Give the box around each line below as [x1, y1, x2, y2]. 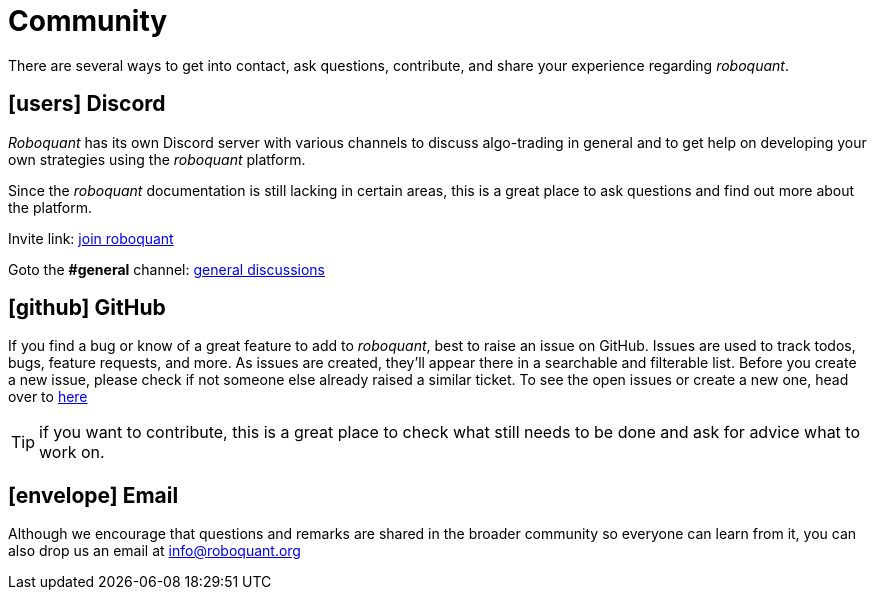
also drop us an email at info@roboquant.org [8, 542, 301, 560]
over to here [8, 388, 88, 406]
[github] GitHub [8, 295, 166, 321]
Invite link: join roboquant [8, 229, 174, 247]
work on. [39, 442, 105, 463]
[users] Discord [8, 91, 166, 117]
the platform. [8, 198, 92, 216]
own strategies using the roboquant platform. [8, 150, 306, 168]
